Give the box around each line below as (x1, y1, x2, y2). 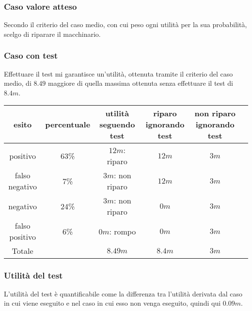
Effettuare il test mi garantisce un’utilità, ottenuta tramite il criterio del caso (4, 68, 233, 78)
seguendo (99, 119, 135, 130)
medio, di (4, 78, 31, 88)
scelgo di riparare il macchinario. (4, 29, 101, 39)
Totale (12, 245, 33, 257)
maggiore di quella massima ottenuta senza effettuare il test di (48, 78, 233, 88)
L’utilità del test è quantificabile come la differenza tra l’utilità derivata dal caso (4, 288, 243, 298)
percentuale (45, 119, 91, 130)
